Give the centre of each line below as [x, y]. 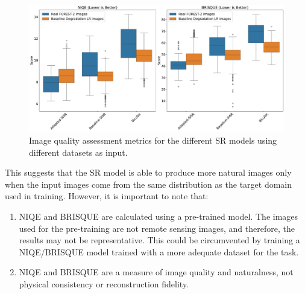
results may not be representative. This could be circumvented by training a [159, 240]
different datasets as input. [78, 152]
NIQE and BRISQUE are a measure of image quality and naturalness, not [156, 272]
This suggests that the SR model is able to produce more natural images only [148, 172]
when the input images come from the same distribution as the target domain [149, 184]
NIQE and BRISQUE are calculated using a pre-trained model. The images [159, 216]
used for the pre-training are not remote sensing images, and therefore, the [157, 228]
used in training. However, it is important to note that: [107, 196]
